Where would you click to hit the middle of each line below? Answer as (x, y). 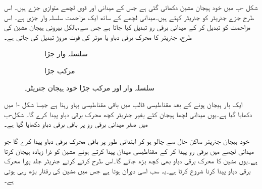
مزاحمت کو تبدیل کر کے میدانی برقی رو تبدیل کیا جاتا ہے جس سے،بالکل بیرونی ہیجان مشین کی (127, 27)
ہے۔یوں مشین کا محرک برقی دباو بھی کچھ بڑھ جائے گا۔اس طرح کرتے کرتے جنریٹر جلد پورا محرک (131, 161)
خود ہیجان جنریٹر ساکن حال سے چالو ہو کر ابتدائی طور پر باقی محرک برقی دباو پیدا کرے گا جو (127, 140)
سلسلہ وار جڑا (66, 54)
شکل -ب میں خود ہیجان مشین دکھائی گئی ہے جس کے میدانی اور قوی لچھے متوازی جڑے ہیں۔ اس (131, 7)
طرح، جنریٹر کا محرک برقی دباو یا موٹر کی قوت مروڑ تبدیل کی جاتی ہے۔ (98, 36)
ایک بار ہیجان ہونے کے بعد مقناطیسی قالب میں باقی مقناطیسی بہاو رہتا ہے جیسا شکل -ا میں (123, 104)
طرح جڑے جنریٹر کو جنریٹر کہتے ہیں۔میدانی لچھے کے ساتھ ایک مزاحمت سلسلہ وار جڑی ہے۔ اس (129, 17)
